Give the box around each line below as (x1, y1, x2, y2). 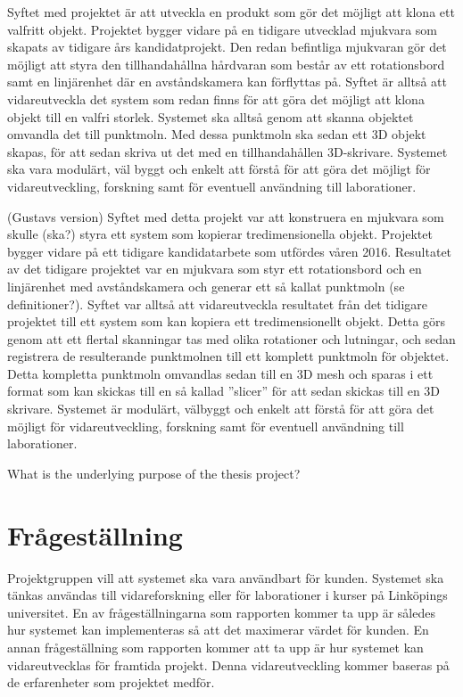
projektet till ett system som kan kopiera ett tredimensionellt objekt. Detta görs (7, 312, 446, 331)
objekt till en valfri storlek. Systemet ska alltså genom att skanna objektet (7, 107, 414, 126)
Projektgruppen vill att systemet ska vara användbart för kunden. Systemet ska (7, 568, 444, 586)
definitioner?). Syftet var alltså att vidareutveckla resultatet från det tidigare (7, 294, 427, 313)
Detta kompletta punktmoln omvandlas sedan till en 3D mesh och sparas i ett (7, 364, 434, 382)
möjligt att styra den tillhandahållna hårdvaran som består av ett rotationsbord (7, 54, 445, 73)
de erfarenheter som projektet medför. (7, 673, 215, 692)
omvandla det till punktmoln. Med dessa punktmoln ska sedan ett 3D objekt (7, 125, 426, 143)
